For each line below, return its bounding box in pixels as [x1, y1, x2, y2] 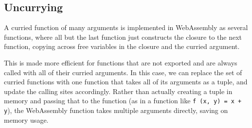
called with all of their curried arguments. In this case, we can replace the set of [4, 67, 242, 77]
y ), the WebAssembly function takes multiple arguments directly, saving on [4, 105, 228, 115]
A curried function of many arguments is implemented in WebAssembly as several [4, 22, 248, 32]
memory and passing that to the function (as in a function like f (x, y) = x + [4, 96, 242, 106]
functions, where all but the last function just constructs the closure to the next [4, 32, 242, 42]
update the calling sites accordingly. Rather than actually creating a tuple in [4, 86, 233, 96]
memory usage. [4, 114, 49, 125]
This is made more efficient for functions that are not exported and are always [4, 57, 237, 67]
